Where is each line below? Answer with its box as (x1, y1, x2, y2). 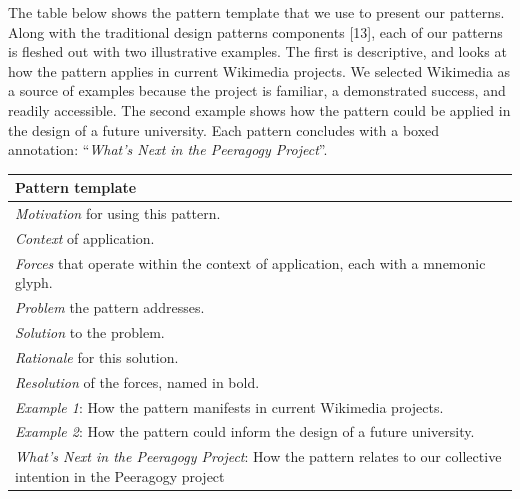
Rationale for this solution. (15, 346, 179, 367)
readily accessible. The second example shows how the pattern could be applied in (8, 99, 511, 120)
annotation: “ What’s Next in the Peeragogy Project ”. (8, 139, 328, 160)
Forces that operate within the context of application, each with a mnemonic (15, 252, 486, 273)
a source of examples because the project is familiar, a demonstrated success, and (8, 80, 506, 101)
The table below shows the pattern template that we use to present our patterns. (8, 2, 505, 22)
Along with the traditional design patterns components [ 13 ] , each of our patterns (8, 21, 503, 42)
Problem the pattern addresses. (15, 297, 205, 318)
